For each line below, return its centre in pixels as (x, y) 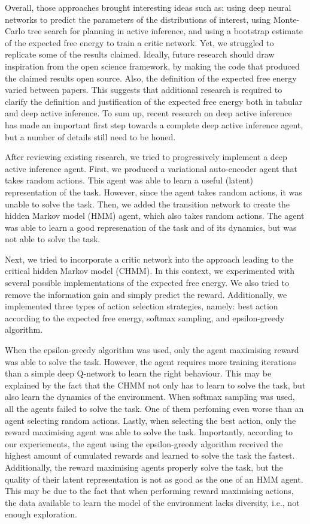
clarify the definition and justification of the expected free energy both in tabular (154, 101)
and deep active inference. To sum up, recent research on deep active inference (148, 113)
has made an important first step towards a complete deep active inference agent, (154, 124)
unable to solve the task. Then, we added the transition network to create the (147, 204)
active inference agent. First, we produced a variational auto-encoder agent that (151, 168)
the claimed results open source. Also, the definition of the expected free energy (151, 78)
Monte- (286, 19)
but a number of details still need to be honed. (90, 136)
